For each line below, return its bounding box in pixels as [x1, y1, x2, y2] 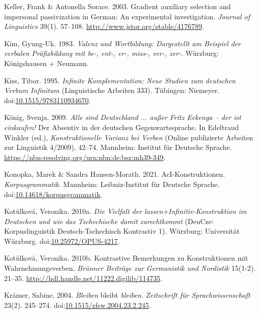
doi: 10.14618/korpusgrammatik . [4, 189, 103, 199]
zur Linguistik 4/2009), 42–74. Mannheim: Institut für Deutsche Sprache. [4, 142, 232, 152]
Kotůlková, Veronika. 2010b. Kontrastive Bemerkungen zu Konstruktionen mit [4, 253, 248, 263]
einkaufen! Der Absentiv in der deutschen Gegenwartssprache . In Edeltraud [4, 121, 239, 132]
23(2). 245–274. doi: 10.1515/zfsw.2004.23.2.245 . [4, 299, 151, 310]
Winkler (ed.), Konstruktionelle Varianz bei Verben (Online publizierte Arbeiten [4, 132, 253, 142]
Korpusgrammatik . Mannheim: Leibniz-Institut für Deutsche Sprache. [4, 178, 220, 189]
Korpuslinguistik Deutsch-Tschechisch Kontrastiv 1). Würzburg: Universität [4, 226, 240, 236]
